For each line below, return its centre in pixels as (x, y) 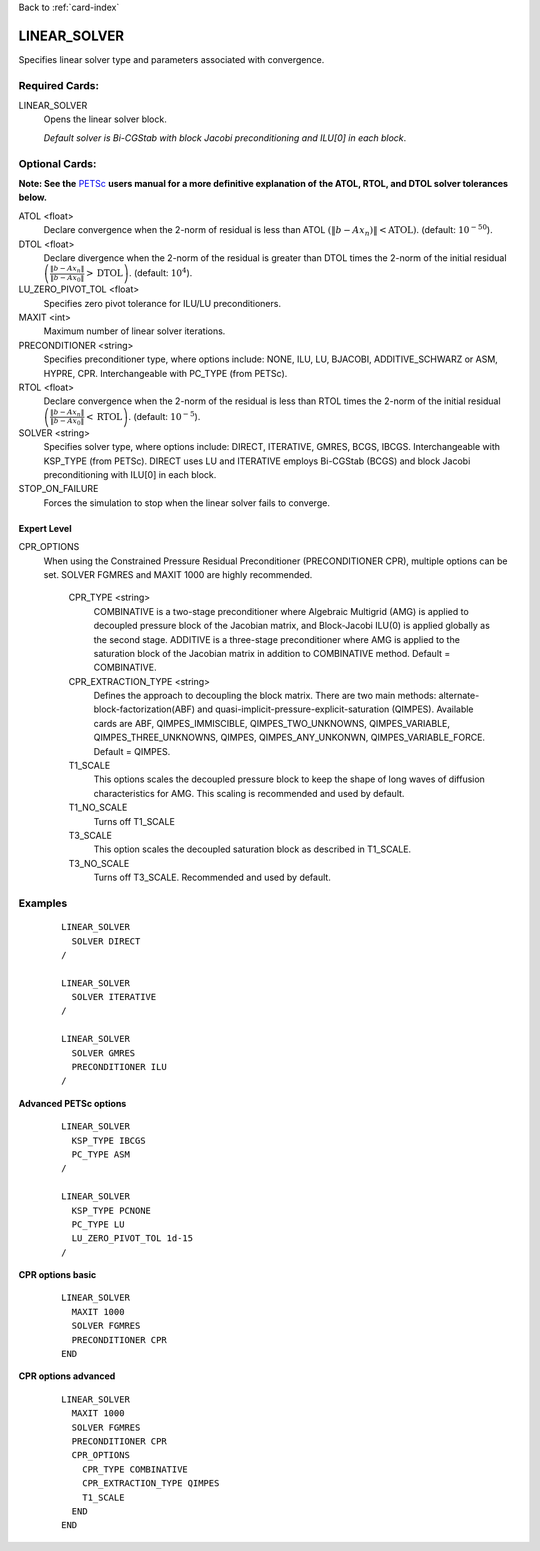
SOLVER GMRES (103, 1053)
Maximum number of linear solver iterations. (134, 331)
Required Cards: (59, 85)
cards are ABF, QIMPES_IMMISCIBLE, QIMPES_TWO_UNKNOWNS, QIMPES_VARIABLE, (271, 723)
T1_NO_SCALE (98, 807)
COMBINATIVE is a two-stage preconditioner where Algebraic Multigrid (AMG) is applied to (281, 611)
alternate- (459, 696)
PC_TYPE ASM (100, 1154)
